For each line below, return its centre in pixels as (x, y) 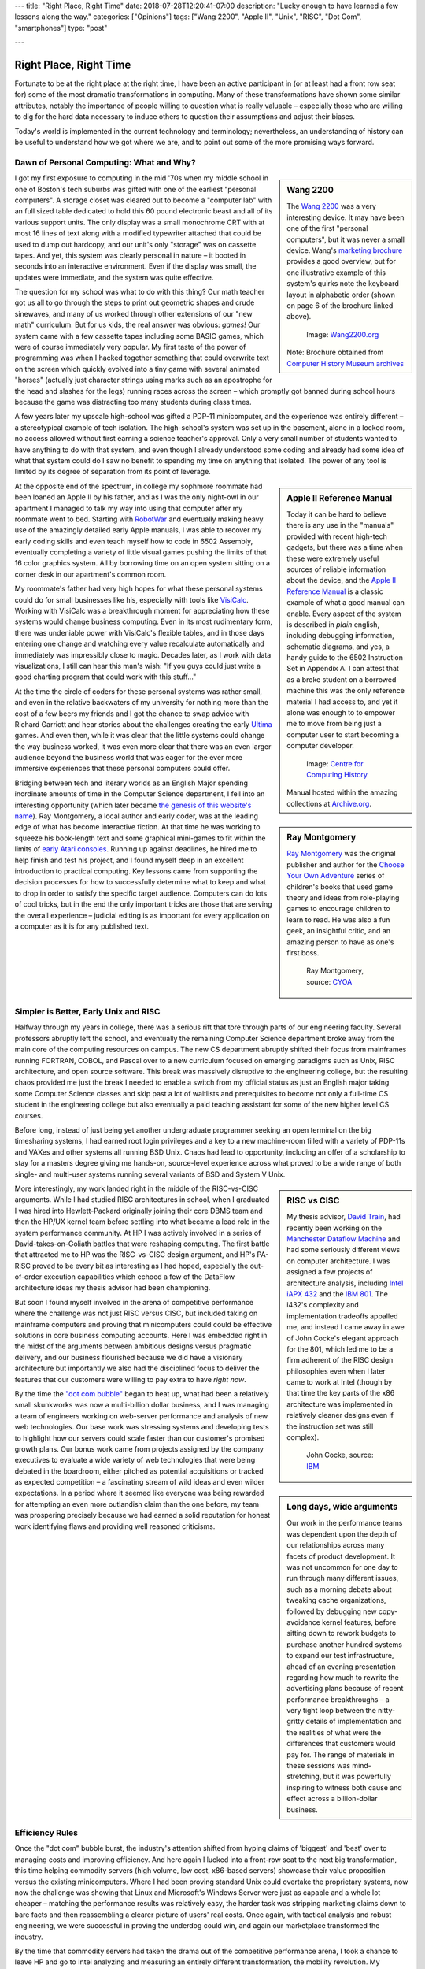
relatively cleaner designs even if (340, 1415)
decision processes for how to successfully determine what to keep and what (140, 882)
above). (299, 317)
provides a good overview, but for (342, 261)
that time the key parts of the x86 (341, 1393)
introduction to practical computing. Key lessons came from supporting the (136, 871)
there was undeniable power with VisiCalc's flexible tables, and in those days (140, 632)
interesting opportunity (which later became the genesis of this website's (133, 805)
